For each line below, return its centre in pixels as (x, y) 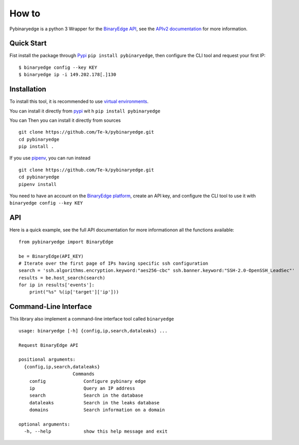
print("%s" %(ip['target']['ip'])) (74, 292)
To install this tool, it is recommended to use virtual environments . (79, 101)
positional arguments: (47, 359)
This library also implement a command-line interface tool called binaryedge (92, 319)
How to (25, 13)
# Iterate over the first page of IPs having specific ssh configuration (114, 263)
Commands (84, 374)
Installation (28, 89)
